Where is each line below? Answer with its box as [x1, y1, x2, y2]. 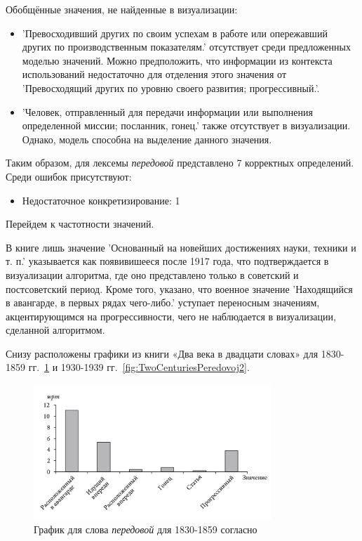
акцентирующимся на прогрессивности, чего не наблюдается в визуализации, [6, 308, 336, 323]
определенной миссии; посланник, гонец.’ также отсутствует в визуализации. [22, 118, 351, 133]
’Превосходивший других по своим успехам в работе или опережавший [22, 25, 328, 40]
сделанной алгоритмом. [6, 322, 105, 337]
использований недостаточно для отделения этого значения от [22, 67, 287, 82]
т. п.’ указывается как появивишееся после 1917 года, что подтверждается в [6, 254, 329, 268]
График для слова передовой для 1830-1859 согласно [34, 522, 257, 537]
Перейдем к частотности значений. [6, 216, 154, 231]
